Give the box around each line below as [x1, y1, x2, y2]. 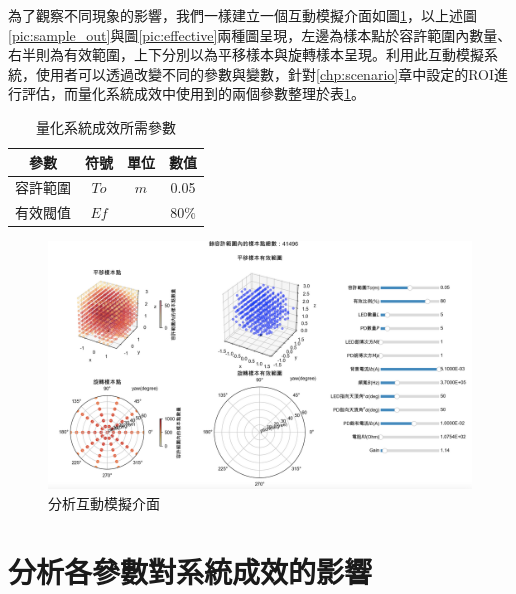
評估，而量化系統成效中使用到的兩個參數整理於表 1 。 [21, 83, 365, 104]
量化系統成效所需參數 [36, 116, 176, 137]
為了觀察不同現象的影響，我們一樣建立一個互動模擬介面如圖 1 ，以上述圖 [8, 5, 477, 25]
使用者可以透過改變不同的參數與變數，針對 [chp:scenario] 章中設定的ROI [35, 63, 495, 84]
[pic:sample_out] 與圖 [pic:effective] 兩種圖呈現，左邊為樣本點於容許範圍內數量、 [8, 24, 512, 45]
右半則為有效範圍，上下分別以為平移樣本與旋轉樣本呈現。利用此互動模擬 [8, 44, 484, 65]
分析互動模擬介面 [48, 492, 160, 513]
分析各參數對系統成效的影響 [8, 551, 373, 592]
